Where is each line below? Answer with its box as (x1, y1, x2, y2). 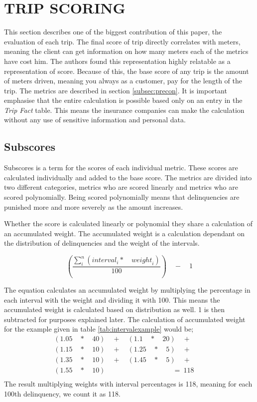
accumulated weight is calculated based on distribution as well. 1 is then (4, 304, 225, 315)
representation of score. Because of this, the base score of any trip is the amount (4, 65, 249, 76)
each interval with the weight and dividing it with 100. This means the (4, 294, 220, 305)
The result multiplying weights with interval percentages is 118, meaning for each (4, 379, 253, 389)
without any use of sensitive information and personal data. (4, 114, 186, 125)
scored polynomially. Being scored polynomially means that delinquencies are (4, 192, 240, 202)
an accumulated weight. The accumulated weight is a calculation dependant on (4, 228, 245, 238)
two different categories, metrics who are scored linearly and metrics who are (4, 182, 238, 192)
